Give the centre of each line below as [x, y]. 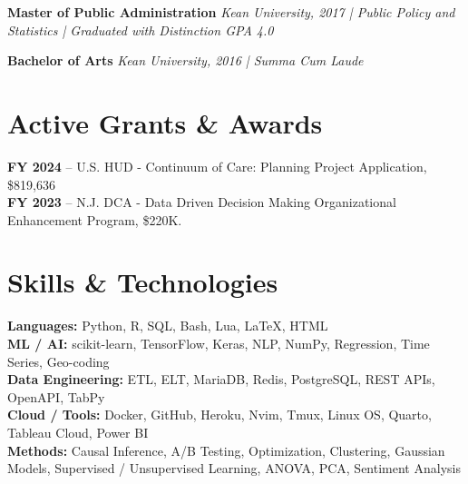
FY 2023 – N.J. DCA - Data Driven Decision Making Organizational [202, 202]
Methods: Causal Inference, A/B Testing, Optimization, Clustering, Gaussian [226, 450]
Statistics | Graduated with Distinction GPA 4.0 [141, 30]
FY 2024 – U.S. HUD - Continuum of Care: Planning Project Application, [217, 166]
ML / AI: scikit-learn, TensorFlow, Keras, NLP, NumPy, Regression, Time [219, 343]
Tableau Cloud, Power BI [78, 432]
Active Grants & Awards [165, 122]
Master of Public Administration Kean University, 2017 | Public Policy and [231, 12]
